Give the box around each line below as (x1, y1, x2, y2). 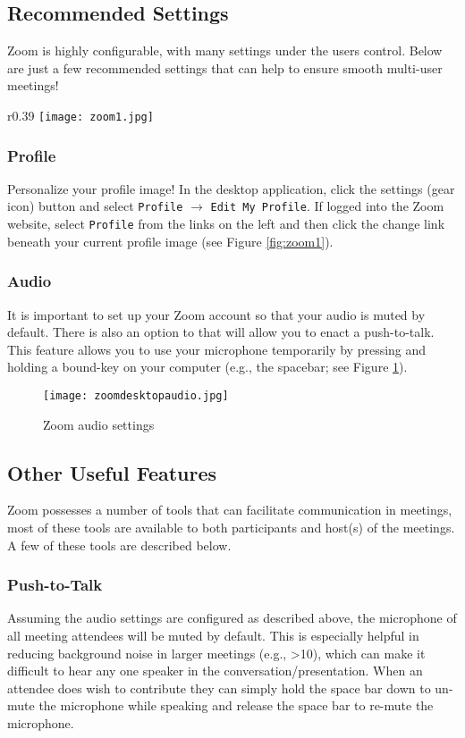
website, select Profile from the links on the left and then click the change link (7, 214, 445, 233)
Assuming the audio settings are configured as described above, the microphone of (7, 608, 457, 627)
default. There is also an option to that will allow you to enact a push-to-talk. (7, 323, 435, 341)
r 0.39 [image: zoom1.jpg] (7, 105, 154, 124)
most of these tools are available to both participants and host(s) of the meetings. (7, 518, 455, 536)
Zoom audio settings (43, 415, 155, 433)
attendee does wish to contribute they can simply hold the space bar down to (7, 678, 431, 697)
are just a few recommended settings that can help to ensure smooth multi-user (7, 58, 443, 77)
